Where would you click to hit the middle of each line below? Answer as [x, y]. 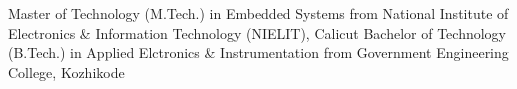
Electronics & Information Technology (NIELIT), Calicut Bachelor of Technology [257, 32]
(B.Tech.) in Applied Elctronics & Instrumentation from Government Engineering [258, 52]
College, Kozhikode [66, 71]
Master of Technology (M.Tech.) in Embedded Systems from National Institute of [258, 13]
